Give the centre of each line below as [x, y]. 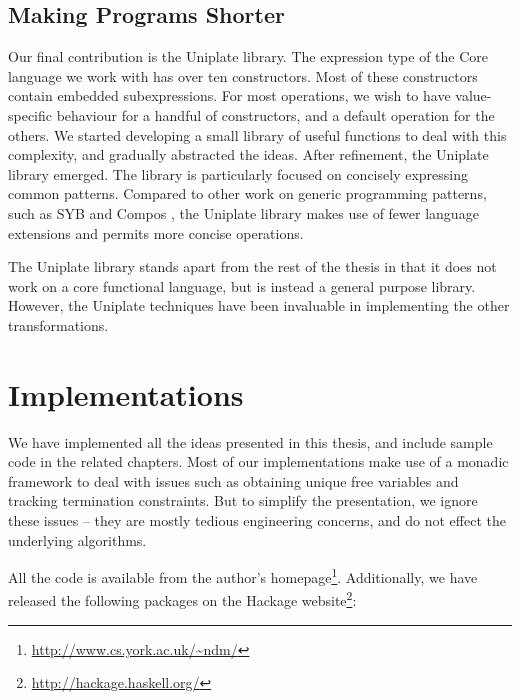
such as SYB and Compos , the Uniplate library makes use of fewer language [243, 212]
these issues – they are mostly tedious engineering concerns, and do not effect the [257, 520]
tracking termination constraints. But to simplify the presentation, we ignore [243, 500]
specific [30, 114]
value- [473, 95]
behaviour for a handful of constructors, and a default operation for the [275, 114]
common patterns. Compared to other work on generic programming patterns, [247, 193]
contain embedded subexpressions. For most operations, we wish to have [229, 95]
